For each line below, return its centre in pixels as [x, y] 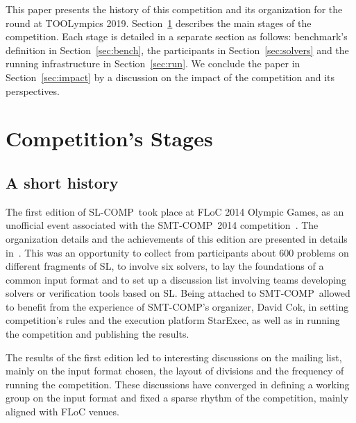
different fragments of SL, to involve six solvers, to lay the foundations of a [165, 266]
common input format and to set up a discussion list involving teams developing [176, 279]
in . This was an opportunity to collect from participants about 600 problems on [177, 252]
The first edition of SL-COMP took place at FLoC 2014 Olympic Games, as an [175, 211]
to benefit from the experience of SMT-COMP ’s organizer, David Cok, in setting [177, 306]
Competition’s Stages [109, 138]
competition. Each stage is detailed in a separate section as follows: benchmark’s [177, 36]
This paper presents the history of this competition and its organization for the [174, 9]
